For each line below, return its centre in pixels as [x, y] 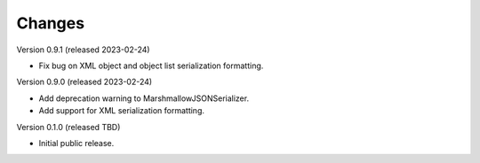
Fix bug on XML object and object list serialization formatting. [151, 66]
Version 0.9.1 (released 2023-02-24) [83, 50]
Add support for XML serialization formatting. [121, 111]
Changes [50, 23]
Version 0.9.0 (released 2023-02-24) [84, 82]
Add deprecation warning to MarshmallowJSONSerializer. [144, 98]
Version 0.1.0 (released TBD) [68, 127]
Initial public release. [76, 143]
